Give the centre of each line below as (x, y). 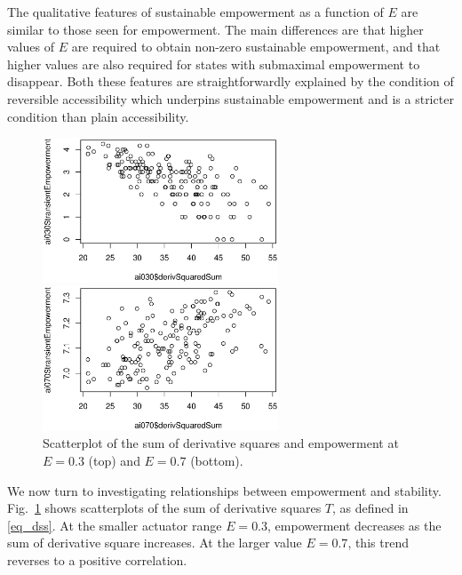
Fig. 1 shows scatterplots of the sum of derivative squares (164, 508)
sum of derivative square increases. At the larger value (155, 543)
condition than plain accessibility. (98, 116)
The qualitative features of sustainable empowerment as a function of (195, 12)
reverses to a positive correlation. (97, 559)
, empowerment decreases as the (354, 525)
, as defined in (370, 508)
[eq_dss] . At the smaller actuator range (115, 525)
